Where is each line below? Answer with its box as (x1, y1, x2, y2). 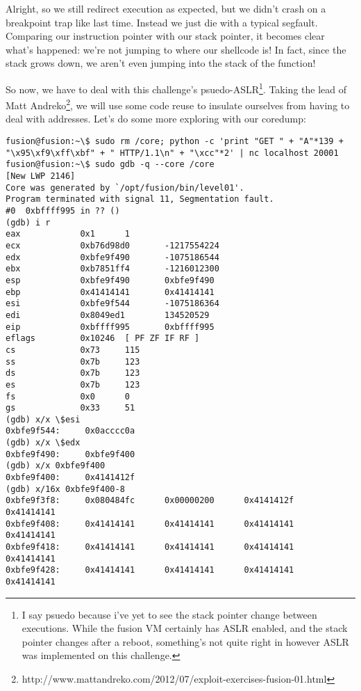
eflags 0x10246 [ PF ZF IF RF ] (6, 333, 200, 344)
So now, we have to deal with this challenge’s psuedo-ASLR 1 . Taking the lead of (6, 79, 347, 96)
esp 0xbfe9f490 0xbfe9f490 (6, 275, 215, 285)
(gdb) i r (6, 217, 51, 228)
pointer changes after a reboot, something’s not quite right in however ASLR (22, 634, 349, 649)
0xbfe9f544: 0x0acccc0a (6, 426, 135, 436)
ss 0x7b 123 (6, 356, 140, 367)
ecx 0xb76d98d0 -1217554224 (6, 240, 219, 251)
